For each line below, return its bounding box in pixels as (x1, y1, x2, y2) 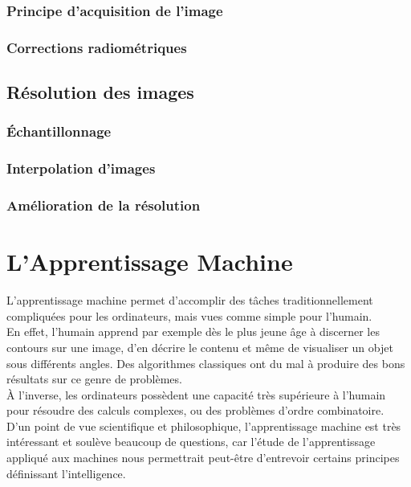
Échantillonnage (6, 121, 112, 141)
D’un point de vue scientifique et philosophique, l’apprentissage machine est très (6, 417, 401, 434)
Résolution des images (6, 80, 194, 104)
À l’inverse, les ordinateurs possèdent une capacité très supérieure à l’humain (6, 386, 386, 403)
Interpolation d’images (6, 158, 156, 178)
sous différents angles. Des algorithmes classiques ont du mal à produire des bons (6, 354, 405, 371)
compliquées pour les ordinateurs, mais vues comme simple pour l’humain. (6, 307, 372, 324)
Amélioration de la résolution (6, 195, 201, 215)
